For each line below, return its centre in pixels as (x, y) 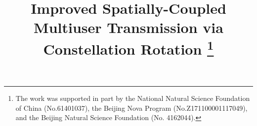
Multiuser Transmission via (128, 27)
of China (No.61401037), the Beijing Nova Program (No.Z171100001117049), (131, 108)
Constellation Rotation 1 (128, 47)
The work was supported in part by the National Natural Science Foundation (133, 98)
